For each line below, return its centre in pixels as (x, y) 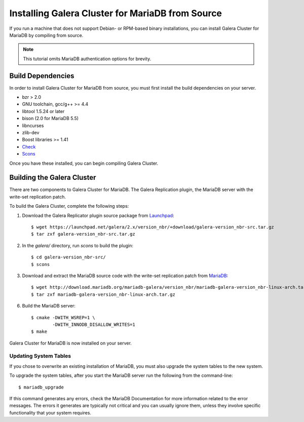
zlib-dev (31, 132)
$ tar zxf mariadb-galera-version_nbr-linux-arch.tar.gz (103, 294)
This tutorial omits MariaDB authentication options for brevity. (87, 59)
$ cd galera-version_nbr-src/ (69, 257)
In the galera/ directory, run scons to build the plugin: (78, 245)
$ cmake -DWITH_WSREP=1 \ (63, 317)
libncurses (33, 125)
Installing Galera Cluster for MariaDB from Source (116, 13)
